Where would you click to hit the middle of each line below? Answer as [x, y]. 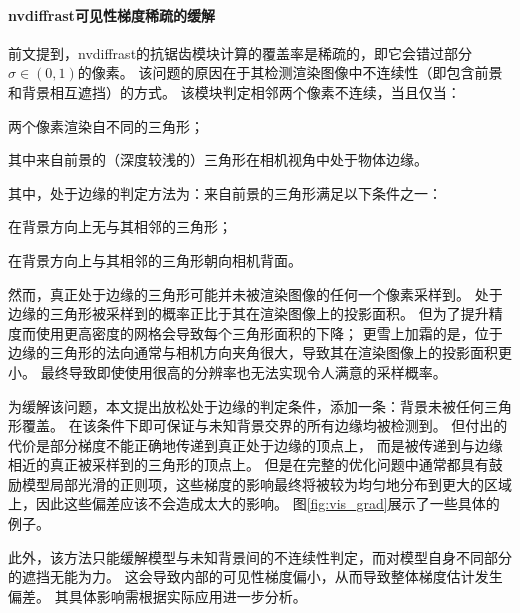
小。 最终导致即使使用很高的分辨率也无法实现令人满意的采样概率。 [227, 371]
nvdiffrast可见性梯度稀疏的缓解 [111, 14]
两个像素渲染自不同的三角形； [106, 125]
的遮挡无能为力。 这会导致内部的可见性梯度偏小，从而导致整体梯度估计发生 [255, 576]
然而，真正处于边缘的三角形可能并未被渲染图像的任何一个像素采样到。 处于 [255, 293]
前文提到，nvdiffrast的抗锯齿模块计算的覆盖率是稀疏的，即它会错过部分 [240, 52]
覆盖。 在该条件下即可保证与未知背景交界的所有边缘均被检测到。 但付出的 [264, 425]
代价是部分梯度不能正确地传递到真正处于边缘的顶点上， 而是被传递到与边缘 [255, 444]
